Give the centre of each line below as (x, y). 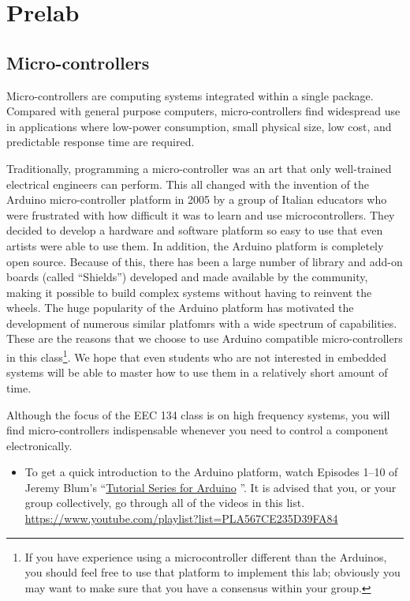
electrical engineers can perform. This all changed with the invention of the (188, 184)
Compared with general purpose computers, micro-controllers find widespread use (203, 111)
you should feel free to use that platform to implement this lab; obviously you (212, 572)
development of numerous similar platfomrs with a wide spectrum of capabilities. (202, 323)
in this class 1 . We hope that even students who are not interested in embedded (196, 356)
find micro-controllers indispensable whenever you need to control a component (198, 430)
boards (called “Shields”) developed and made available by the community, (187, 277)
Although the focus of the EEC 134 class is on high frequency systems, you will (198, 414)
